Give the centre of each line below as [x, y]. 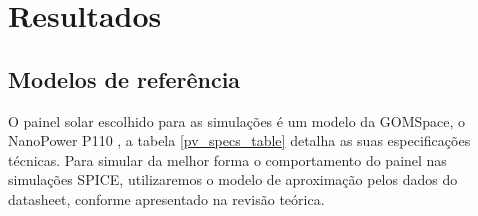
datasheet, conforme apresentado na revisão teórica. [166, 198]
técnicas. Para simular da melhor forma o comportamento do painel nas [227, 159]
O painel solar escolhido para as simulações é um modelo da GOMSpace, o [237, 120]
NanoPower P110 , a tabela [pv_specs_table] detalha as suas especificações [239, 140]
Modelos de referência [124, 78]
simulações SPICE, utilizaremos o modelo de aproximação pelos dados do [233, 179]
